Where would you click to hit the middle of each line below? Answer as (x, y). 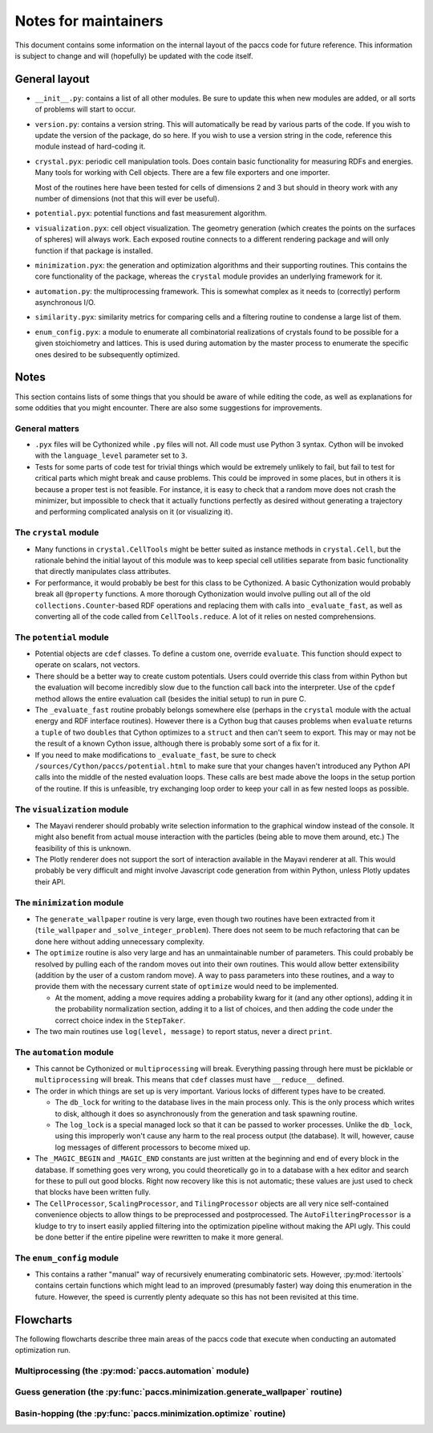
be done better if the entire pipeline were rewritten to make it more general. (159, 1237)
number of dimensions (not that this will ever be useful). (127, 198)
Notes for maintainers (89, 21)
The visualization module (72, 809)
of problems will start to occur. (85, 109)
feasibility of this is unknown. (83, 848)
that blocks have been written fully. (93, 1192)
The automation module (64, 1052)
